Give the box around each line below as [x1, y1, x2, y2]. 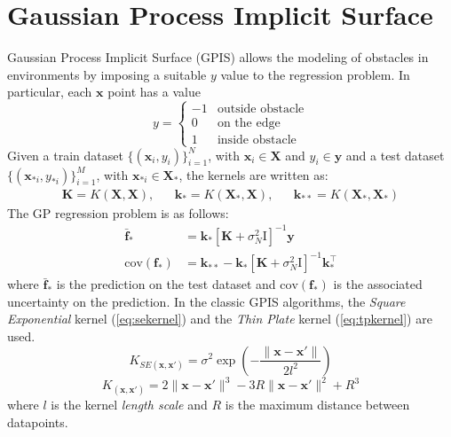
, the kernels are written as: [178, 165, 328, 183]
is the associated [333, 275, 423, 293]
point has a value [107, 82, 201, 101]
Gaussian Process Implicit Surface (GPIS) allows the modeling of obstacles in [7, 48, 429, 66]
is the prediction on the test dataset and [56, 275, 276, 293]
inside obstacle [217, 134, 297, 147]
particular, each [7, 82, 92, 101]
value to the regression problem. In [220, 65, 410, 83]
